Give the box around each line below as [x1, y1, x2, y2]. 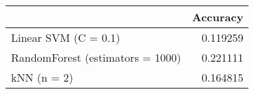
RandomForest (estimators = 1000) [11, 49, 182, 65]
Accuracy [192, 9, 244, 25]
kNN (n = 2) [11, 69, 74, 85]
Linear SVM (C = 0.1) [11, 30, 120, 45]
